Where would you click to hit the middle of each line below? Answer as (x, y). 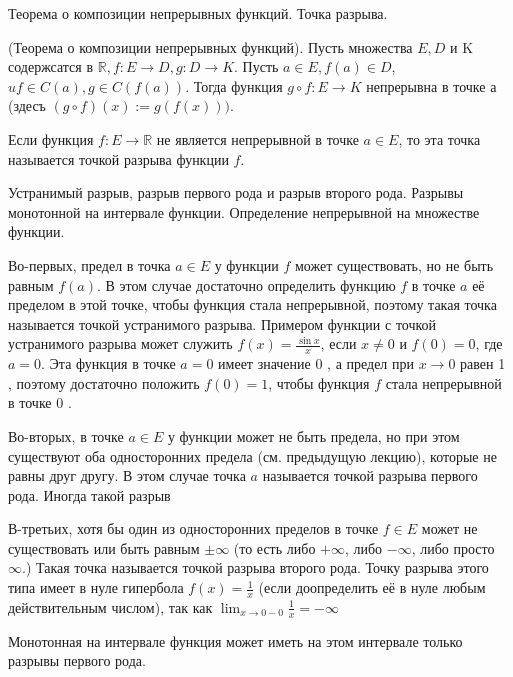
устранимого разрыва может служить (120, 343)
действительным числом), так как (110, 606)
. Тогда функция (234, 85)
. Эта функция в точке (108, 363)
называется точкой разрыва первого (370, 475)
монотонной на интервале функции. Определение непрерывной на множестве (244, 211)
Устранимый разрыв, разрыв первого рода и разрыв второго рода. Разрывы (236, 192)
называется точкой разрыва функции (118, 158)
